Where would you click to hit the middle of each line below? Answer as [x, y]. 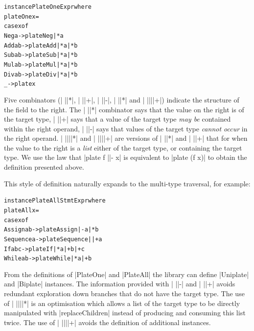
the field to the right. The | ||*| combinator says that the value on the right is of [124, 109]
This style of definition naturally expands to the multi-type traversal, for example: [127, 183]
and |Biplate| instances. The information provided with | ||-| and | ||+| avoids [120, 284]
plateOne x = [22, 16]
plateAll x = [22, 210]
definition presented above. [44, 167]
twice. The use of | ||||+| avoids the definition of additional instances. [107, 322]
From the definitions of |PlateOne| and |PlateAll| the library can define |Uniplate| [127, 274]
